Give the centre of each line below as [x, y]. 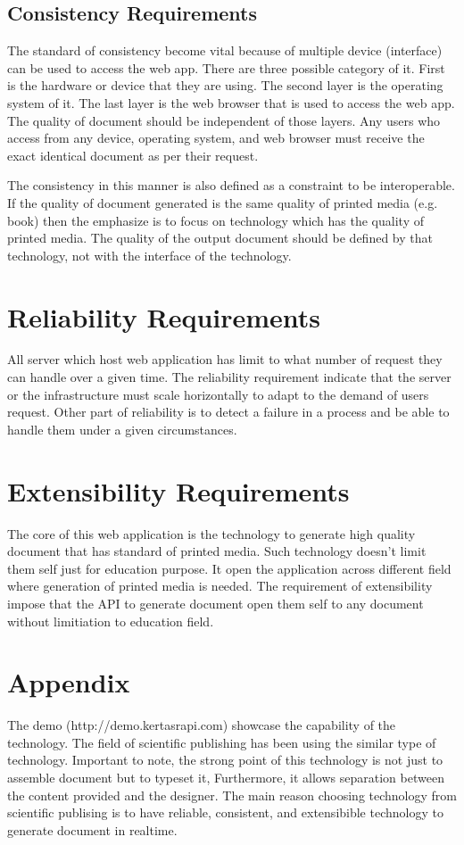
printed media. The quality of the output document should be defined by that [220, 238]
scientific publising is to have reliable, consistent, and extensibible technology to [225, 812]
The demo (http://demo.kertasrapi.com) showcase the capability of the [202, 725]
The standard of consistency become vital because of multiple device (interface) [225, 50]
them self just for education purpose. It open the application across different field [229, 568]
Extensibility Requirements [178, 490]
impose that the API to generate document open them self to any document [215, 603]
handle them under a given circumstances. [122, 429]
